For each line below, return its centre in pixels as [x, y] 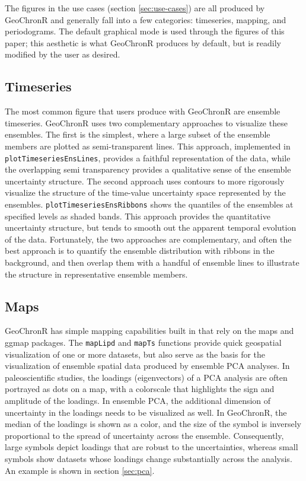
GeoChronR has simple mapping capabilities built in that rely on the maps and [149, 331]
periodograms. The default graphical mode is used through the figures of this [145, 31]
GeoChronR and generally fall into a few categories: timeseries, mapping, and [146, 19]
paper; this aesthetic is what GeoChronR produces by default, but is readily [143, 42]
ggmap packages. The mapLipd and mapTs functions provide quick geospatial [143, 342]
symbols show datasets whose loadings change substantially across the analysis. [149, 458]
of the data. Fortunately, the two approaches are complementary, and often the [148, 239]
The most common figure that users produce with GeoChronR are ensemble [143, 111]
